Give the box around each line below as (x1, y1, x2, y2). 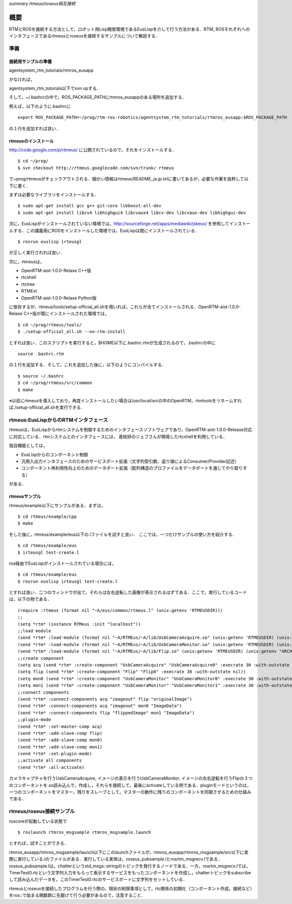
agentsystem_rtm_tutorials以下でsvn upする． (9, 85, 101, 91)
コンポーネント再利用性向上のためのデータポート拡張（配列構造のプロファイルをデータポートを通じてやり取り (21, 465, 243, 471)
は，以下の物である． (9, 596, 52, 602)
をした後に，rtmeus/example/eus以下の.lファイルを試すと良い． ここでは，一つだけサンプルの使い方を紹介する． (9, 531, 237, 537)
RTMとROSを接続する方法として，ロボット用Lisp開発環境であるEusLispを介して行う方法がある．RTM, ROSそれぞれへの (9, 26, 250, 32)
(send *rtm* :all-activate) (18, 765, 85, 770)
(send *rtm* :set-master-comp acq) (18, 724, 103, 729)
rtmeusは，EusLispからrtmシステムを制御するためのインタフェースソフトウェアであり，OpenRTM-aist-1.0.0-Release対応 (9, 427, 253, 432)
